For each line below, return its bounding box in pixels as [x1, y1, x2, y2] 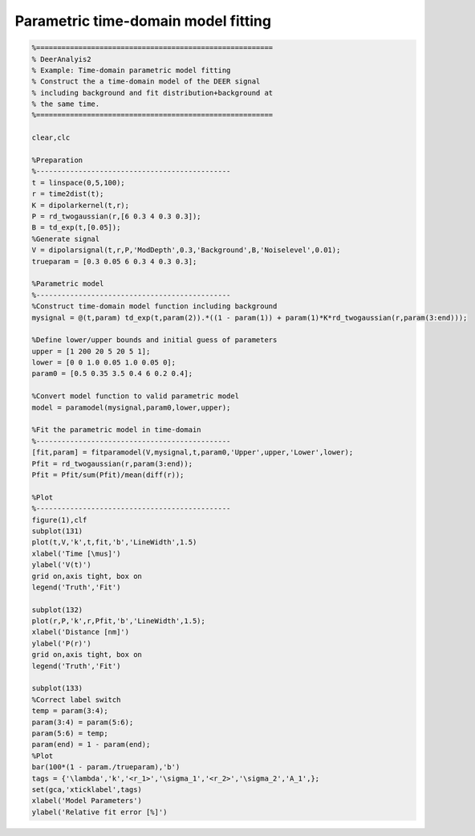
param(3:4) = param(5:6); [31, 717, 134, 727]
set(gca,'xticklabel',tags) [31, 785, 142, 794]
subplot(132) [31, 605, 83, 614]
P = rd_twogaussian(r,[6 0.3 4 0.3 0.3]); [31, 212, 201, 221]
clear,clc [31, 133, 71, 142]
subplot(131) [31, 526, 83, 536]
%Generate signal [31, 234, 100, 243]
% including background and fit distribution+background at [31, 88, 274, 97]
